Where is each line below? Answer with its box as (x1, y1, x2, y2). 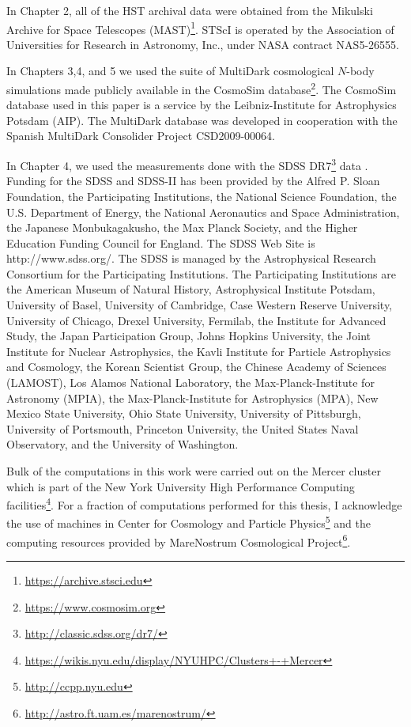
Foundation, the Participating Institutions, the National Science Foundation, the (6, 187, 397, 204)
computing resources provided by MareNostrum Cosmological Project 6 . (6, 531, 351, 550)
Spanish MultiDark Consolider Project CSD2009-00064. (6, 127, 276, 144)
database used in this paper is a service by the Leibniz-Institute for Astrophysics (6, 97, 397, 113)
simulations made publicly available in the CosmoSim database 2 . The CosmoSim (6, 79, 397, 97)
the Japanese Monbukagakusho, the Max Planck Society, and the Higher (6, 219, 358, 236)
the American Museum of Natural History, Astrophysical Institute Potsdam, (6, 281, 375, 297)
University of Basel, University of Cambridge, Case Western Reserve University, (6, 297, 393, 313)
